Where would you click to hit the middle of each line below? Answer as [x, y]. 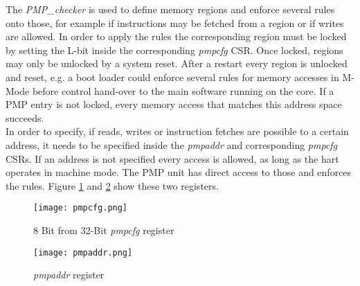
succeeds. [25, 117]
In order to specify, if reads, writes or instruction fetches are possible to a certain [177, 131]
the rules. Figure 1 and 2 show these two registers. [112, 185]
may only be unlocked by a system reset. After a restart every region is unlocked [177, 63]
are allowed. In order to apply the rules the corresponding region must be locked [176, 36]
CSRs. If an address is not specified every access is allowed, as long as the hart [172, 158]
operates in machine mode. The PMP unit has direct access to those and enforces [179, 172]
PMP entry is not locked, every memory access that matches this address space [174, 104]
